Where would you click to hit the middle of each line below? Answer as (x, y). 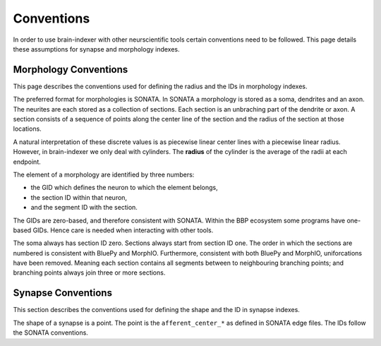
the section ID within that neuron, (79, 197)
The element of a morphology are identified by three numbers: (104, 174)
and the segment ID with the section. (84, 208)
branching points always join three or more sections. (89, 273)
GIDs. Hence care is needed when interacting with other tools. (123, 230)
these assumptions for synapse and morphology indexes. (96, 49)
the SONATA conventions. (50, 333)
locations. (27, 129)
